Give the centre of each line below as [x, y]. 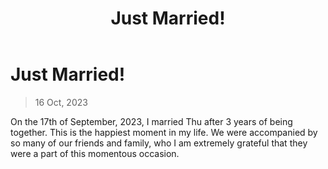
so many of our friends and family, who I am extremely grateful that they [159, 143]
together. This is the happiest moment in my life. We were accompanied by [164, 132]
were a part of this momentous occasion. [95, 153]
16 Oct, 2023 [61, 102]
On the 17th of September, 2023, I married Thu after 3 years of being [151, 121]
